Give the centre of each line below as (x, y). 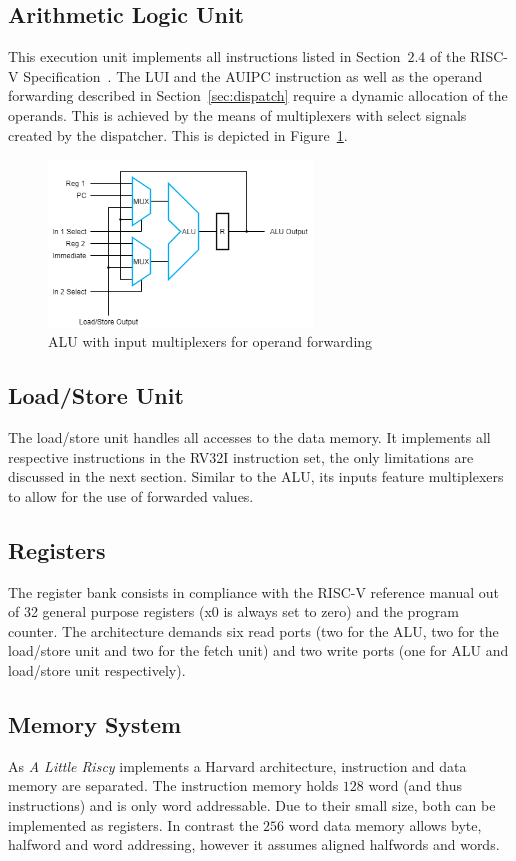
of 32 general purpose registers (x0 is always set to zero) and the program (234, 611)
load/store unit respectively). (97, 670)
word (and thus (415, 785)
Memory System (95, 724)
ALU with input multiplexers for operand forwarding (210, 341)
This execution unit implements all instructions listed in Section (204, 56)
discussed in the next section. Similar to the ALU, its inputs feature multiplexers (256, 476)
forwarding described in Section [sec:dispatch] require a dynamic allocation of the (258, 95)
